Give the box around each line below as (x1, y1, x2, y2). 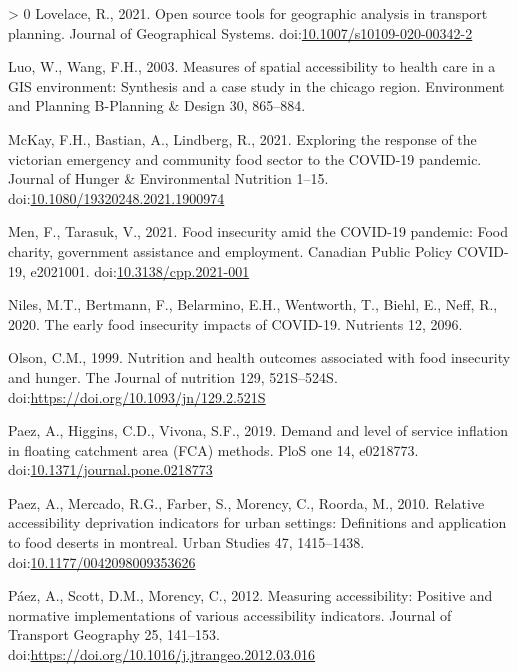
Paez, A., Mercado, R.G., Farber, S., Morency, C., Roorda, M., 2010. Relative (8, 492, 485, 513)
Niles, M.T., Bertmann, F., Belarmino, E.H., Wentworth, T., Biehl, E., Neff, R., (8, 294, 498, 315)
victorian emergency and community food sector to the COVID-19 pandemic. (8, 148, 482, 169)
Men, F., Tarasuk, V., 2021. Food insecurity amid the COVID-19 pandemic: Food (8, 221, 508, 242)
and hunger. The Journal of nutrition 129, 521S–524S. (8, 366, 338, 387)
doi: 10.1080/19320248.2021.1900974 (8, 187, 225, 208)
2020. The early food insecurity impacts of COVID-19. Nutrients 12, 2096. (8, 313, 463, 334)
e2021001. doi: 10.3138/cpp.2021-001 (30, 260, 250, 281)
